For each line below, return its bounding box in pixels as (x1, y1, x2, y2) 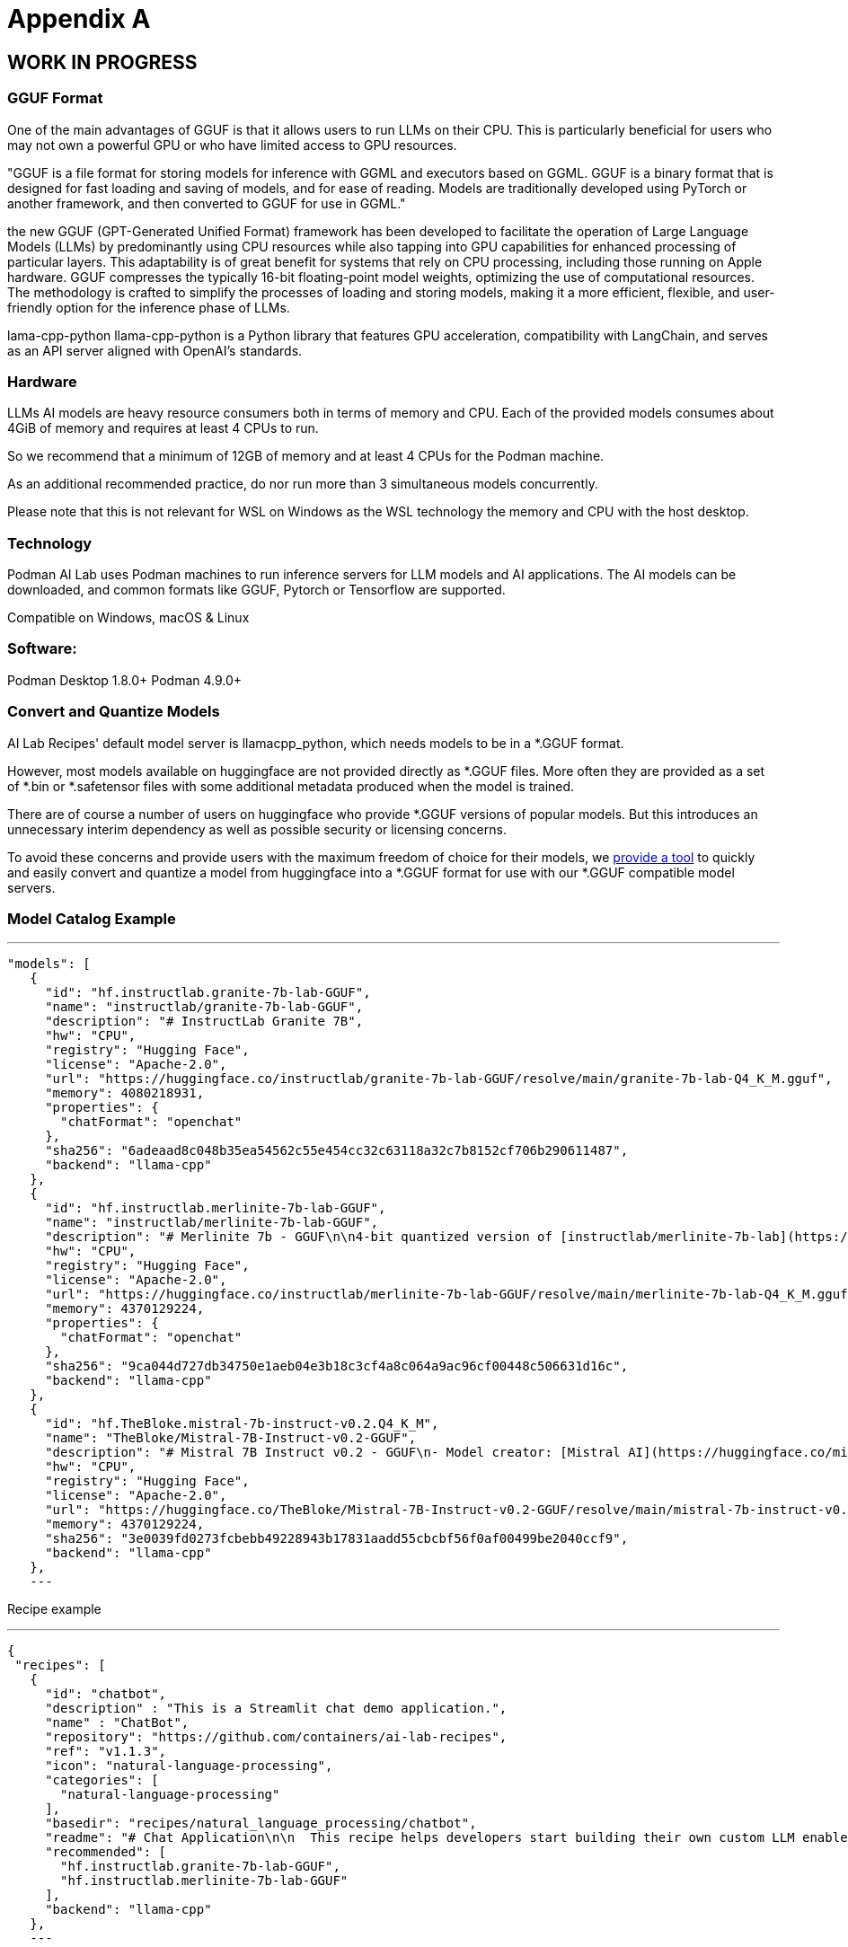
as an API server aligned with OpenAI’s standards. (7, 342, 303, 358)
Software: (7, 639, 77, 658)
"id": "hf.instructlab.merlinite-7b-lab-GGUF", (45, 1201, 386, 1216)
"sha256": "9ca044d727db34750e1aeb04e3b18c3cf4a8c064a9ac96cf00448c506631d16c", (45, 1359, 629, 1374)
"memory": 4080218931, (45, 1086, 205, 1101)
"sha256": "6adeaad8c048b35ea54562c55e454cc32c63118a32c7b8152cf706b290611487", (45, 1143, 629, 1159)
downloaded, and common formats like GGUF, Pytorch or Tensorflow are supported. (7, 582, 506, 598)
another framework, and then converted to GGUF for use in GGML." (7, 195, 406, 211)
